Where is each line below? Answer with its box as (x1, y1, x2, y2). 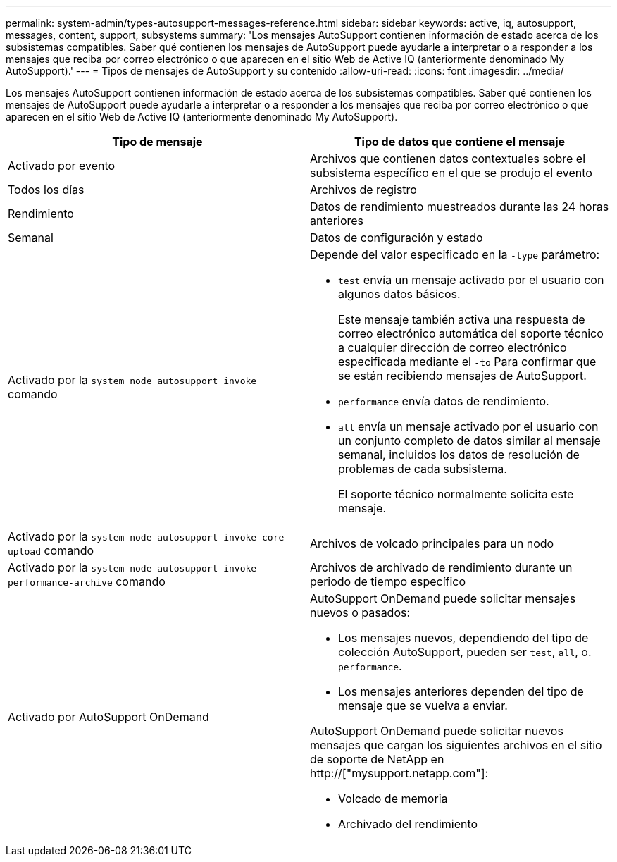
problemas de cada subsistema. (338, 462, 507, 476)
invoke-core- (223, 532, 290, 543)
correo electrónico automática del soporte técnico (338, 326, 604, 340)
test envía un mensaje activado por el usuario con (338, 273, 604, 287)
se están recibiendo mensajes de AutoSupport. (338, 369, 587, 383)
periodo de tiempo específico (310, 574, 466, 589)
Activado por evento (8, 159, 116, 173)
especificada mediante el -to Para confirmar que (338, 355, 597, 369)
